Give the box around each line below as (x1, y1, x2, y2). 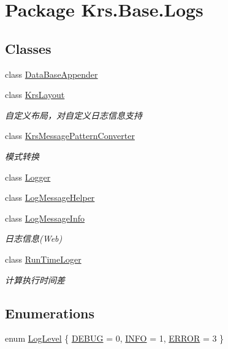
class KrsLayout (5, 88, 65, 101)
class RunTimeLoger (5, 252, 82, 265)
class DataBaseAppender (5, 67, 98, 80)
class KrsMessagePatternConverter (5, 129, 135, 142)
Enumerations (5, 303, 95, 322)
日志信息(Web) (5, 232, 63, 245)
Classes (5, 39, 51, 58)
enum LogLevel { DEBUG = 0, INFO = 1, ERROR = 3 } (5, 332, 224, 345)
